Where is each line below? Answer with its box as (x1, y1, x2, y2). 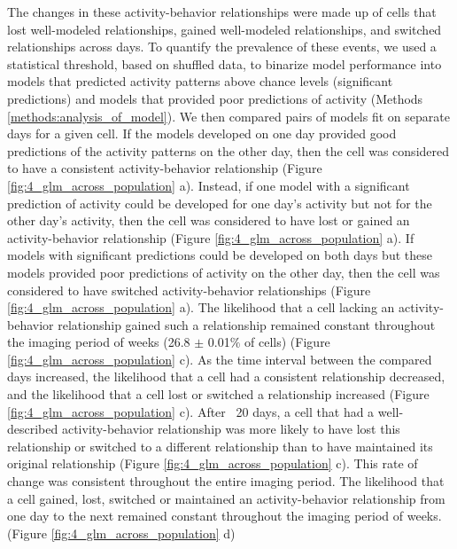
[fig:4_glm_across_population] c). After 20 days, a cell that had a (7, 402, 375, 420)
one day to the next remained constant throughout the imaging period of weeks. (7, 506, 442, 525)
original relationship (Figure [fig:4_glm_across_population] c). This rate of (7, 454, 418, 473)
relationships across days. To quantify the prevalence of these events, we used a (7, 37, 437, 56)
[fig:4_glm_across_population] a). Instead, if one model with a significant (7, 176, 410, 194)
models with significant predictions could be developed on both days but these (7, 246, 432, 264)
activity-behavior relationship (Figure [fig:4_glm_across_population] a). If (7, 228, 414, 247)
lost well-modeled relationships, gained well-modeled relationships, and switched (7, 20, 442, 38)
